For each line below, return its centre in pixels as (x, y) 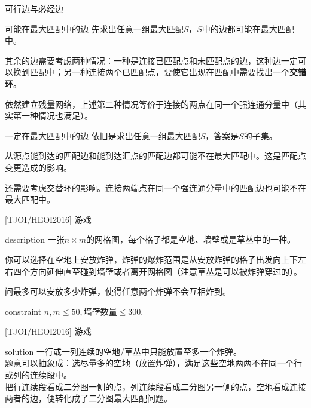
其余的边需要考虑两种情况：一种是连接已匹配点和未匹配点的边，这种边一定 (151, 60)
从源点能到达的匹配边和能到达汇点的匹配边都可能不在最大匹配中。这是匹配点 (155, 156)
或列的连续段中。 (38, 375)
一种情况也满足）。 (57, 116)
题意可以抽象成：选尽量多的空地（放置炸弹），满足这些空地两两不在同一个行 (153, 363)
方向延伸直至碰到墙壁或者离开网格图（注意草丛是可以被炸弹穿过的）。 (166, 271)
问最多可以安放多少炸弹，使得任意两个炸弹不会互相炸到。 (118, 291)
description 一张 (35, 239)
